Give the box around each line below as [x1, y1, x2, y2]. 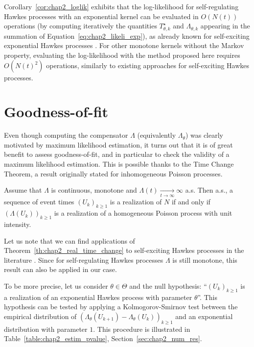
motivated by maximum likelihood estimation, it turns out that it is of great [4, 139, 233, 149]
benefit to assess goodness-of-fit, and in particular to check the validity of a [4, 149, 230, 159]
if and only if [171, 197, 210, 207]
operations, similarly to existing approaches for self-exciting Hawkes [46, 60, 250, 71]
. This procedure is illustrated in [93, 323, 190, 334]
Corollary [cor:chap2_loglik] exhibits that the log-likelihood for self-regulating [4, 1, 239, 11]
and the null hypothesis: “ [129, 281, 207, 291]
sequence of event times [4, 197, 74, 207]
